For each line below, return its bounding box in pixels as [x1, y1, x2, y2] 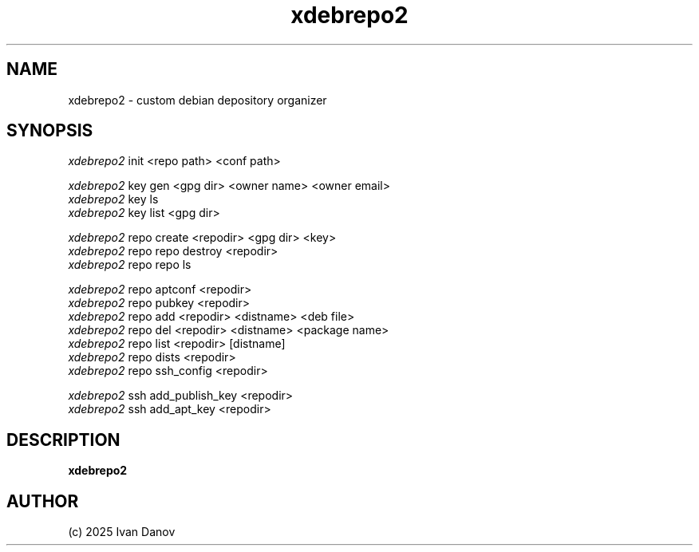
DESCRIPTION [6, 429, 120, 450]
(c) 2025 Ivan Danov [68, 525, 176, 539]
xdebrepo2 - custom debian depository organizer [68, 93, 327, 107]
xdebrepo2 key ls [68, 192, 159, 207]
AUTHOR [6, 491, 79, 511]
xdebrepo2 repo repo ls [68, 258, 192, 272]
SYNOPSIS [6, 120, 93, 141]
